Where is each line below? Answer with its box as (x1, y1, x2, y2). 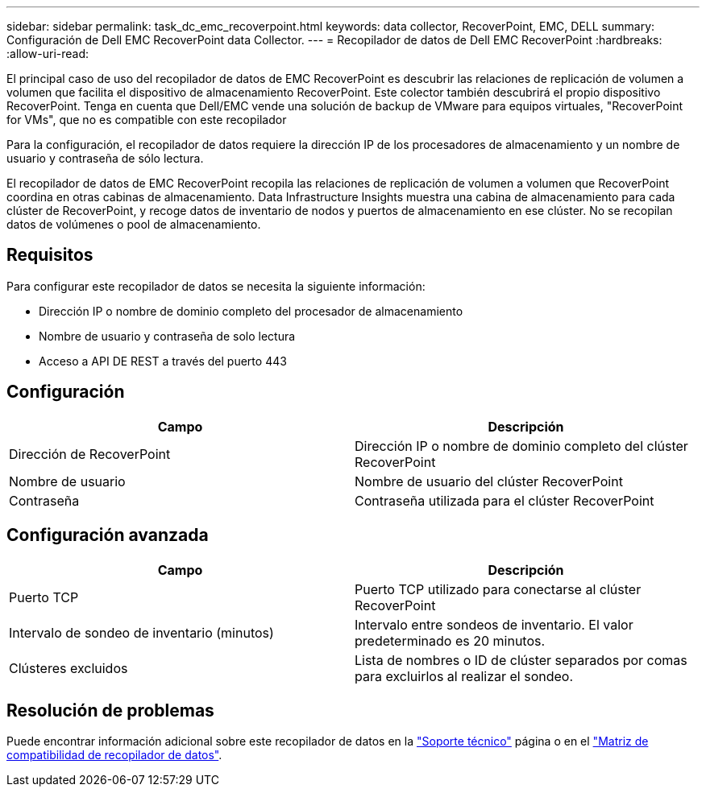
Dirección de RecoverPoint (9, 445, 171, 462)
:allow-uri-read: (6, 47, 89, 60)
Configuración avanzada (6, 525, 209, 546)
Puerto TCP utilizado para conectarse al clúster (355, 580, 642, 597)
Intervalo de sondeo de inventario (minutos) (9, 624, 274, 641)
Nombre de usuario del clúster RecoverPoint (355, 473, 623, 489)
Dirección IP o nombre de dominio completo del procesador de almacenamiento (39, 304, 463, 318)
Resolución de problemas (6, 700, 214, 721)
